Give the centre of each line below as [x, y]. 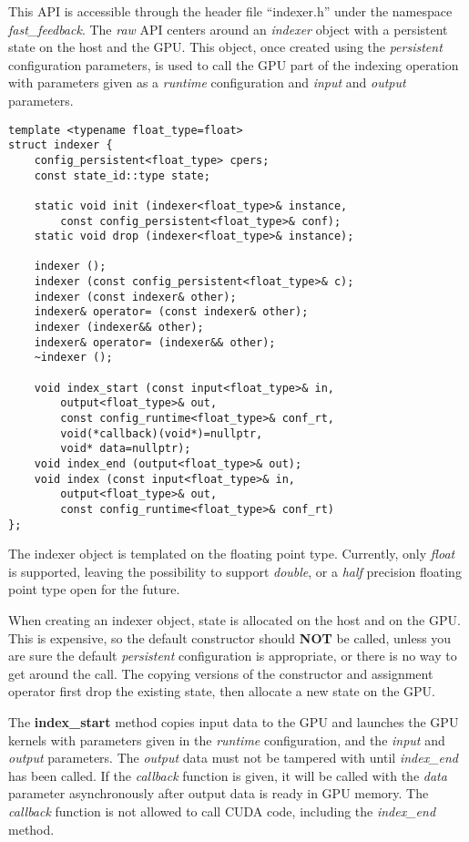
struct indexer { [61, 145]
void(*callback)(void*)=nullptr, [162, 433]
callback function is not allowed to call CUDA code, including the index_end [222, 811]
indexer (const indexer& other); [135, 297]
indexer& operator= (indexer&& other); [155, 342]
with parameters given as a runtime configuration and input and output [207, 82]
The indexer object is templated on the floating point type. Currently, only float [232, 554]
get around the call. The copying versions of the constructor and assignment [221, 673]
